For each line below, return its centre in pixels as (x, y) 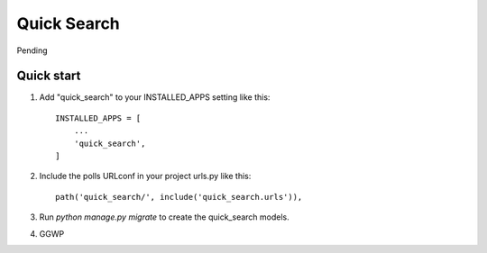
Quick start (49, 76)
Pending (32, 50)
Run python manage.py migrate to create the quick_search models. (165, 217)
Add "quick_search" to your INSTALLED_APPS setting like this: (155, 97)
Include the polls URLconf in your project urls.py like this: (145, 176)
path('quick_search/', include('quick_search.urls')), (179, 197)
